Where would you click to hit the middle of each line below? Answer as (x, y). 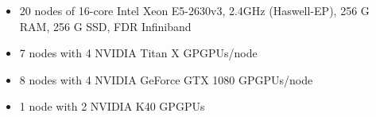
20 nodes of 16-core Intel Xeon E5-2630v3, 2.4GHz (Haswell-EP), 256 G (194, 10)
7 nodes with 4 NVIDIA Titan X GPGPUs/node (138, 53)
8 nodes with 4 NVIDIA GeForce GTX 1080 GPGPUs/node (166, 79)
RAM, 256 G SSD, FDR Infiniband (105, 26)
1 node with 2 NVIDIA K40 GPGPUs (112, 106)
